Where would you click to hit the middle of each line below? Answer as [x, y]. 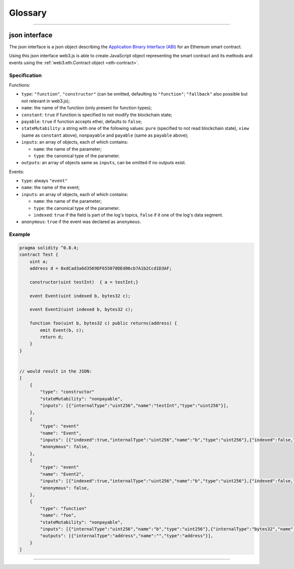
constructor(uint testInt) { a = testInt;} [84, 282]
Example [20, 234]
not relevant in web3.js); [46, 101]
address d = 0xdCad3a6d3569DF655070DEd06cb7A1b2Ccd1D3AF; [101, 269]
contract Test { [39, 255]
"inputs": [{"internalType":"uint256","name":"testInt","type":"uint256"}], [134, 405]
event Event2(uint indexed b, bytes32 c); [81, 309]
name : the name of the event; [51, 187]
